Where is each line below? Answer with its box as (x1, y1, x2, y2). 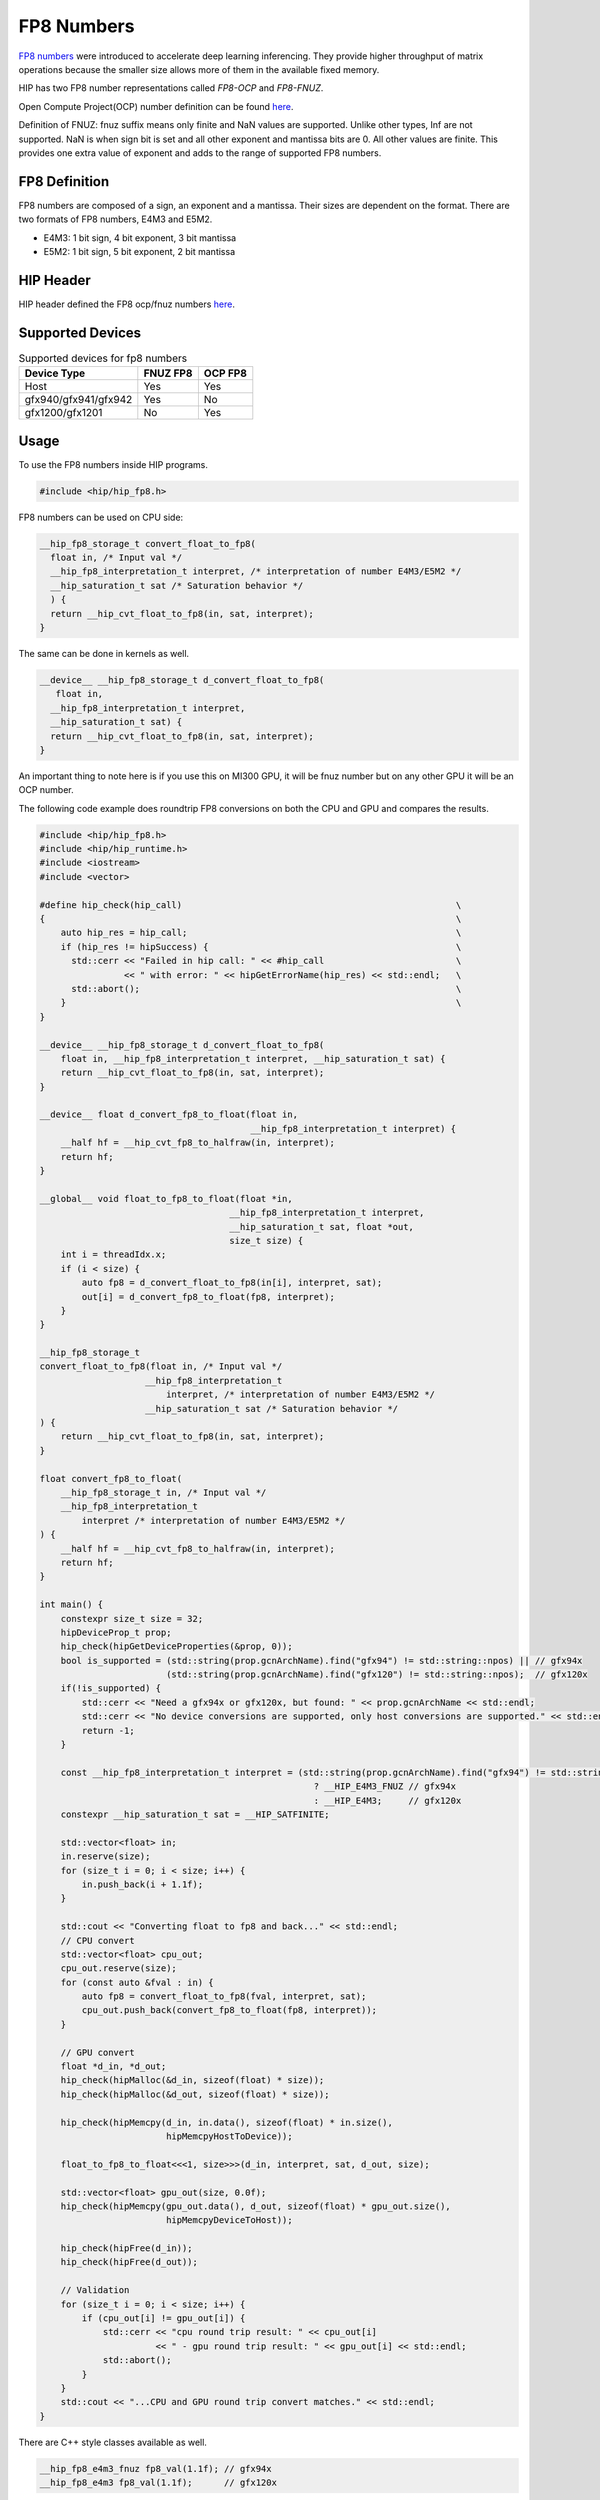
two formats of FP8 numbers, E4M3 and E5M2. (18, 213, 213, 225)
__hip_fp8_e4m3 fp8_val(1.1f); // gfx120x (39, 2477, 277, 2489)
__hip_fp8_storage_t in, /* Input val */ (60, 1487, 267, 1498)
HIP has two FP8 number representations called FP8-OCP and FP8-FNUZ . (18, 82, 324, 94)
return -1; (81, 1725, 135, 1736)
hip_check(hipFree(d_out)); (60, 2256, 199, 2268)
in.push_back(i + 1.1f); (81, 1878, 204, 1890)
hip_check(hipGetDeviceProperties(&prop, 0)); (60, 1641, 294, 1652)
